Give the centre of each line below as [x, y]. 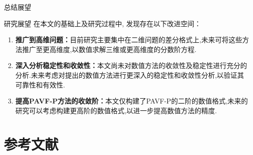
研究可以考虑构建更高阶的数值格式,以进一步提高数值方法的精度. [116, 110]
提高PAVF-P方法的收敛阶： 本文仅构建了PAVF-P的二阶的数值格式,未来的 [132, 101]
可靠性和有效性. [40, 84]
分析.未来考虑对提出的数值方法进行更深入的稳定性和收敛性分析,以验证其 [130, 75]
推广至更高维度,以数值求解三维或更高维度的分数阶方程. [109, 49]
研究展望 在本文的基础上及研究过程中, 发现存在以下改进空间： [103, 23]
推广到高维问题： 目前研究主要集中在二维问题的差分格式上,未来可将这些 [129, 40]
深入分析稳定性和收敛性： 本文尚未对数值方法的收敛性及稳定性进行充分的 [131, 65]
